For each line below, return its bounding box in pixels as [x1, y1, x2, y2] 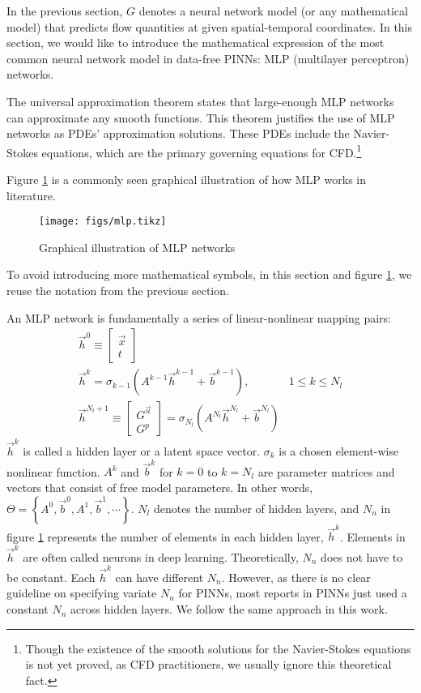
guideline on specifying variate [6, 584, 157, 601]
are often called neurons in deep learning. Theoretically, [23, 548, 299, 565]
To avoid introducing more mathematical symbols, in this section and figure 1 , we [6, 266, 412, 283]
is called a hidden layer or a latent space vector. [23, 443, 261, 460]
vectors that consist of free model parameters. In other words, [6, 478, 313, 495]
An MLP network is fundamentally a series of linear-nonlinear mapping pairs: [6, 309, 391, 326]
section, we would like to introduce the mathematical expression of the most [6, 34, 385, 51]
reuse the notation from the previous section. [6, 282, 229, 299]
